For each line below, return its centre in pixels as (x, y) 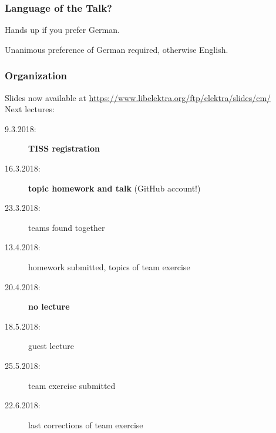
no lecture (49, 306)
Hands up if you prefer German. (62, 30)
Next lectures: (30, 109)
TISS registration (64, 148)
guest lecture (51, 346)
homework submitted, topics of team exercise (109, 266)
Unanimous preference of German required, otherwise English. (117, 49)
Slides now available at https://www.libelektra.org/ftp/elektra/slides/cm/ (138, 97)
